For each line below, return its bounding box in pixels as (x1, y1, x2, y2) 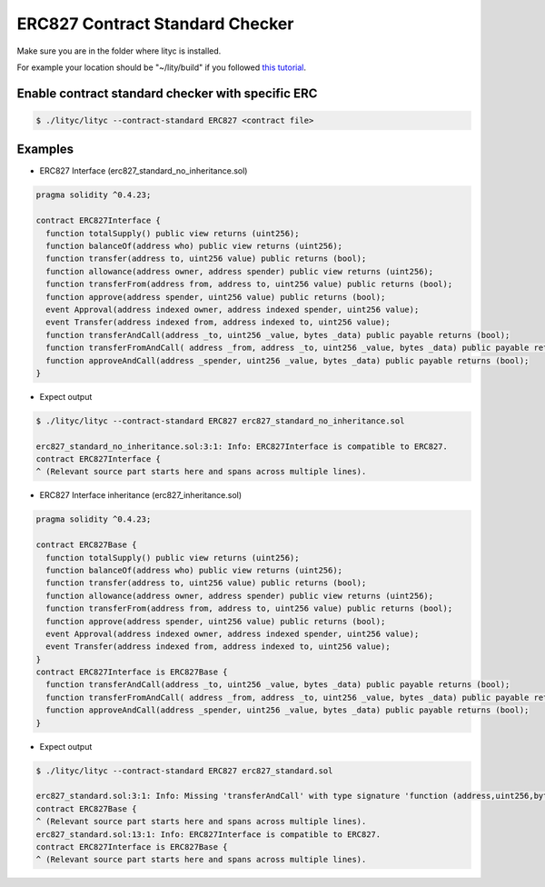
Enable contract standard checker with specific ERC (16, 85, 318, 101)
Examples (16, 142, 74, 157)
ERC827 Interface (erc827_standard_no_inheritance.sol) (39, 165, 248, 176)
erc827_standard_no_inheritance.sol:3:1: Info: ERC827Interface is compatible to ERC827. (35, 441, 449, 452)
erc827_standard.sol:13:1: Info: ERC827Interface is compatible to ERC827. (35, 829, 381, 840)
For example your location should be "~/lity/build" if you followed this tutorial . (16, 62, 307, 73)
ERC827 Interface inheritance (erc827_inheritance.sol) (39, 490, 243, 501)
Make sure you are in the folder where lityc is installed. (16, 45, 222, 56)
